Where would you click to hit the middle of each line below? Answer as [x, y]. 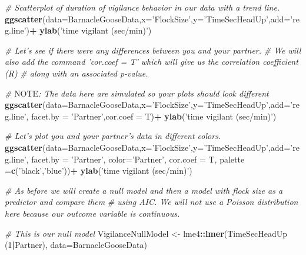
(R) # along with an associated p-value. [76, 73]
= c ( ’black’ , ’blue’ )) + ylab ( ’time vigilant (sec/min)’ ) [99, 170]
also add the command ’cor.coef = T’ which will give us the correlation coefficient [152, 62]
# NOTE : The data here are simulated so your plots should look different [137, 93]
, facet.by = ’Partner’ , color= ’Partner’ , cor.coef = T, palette [135, 159]
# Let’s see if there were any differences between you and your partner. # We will [153, 50]
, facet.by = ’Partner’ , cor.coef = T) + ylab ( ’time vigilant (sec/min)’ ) [151, 116]
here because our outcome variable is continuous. [92, 213]
